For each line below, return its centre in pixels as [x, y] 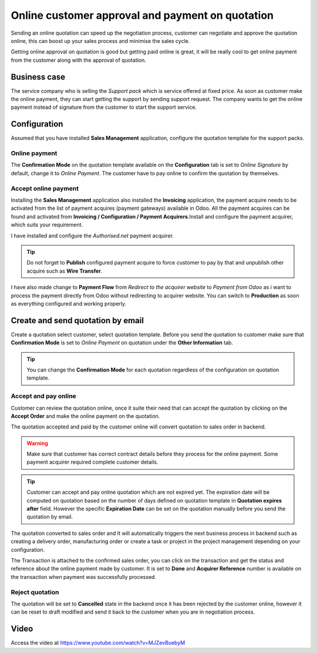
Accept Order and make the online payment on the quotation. [85, 416]
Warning [37, 443]
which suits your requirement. [47, 225]
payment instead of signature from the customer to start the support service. [104, 107]
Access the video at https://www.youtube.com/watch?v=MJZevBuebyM [98, 643]
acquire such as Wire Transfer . [65, 271]
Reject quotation [35, 592]
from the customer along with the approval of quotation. [79, 60]
